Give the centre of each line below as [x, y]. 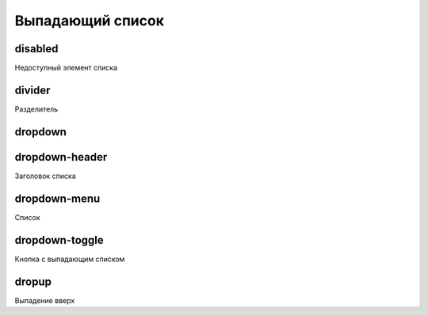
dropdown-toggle [59, 240]
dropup [33, 281]
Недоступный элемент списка [66, 68]
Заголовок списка [46, 176]
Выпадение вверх [45, 300]
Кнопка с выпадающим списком [70, 259]
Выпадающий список [89, 21]
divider [32, 90]
